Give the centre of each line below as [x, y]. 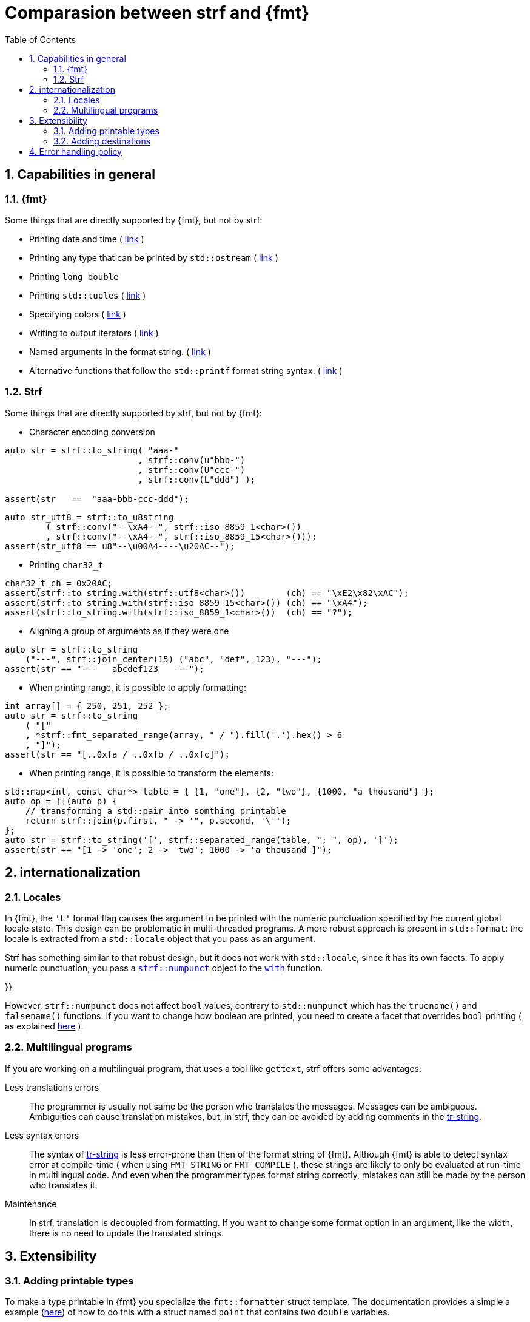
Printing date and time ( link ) [87, 239]
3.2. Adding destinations [102, 141]
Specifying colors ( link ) [78, 314]
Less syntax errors [42, 1135]
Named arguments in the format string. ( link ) [120, 351]
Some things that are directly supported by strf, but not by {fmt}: [133, 413]
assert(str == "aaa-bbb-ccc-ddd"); [97, 499]
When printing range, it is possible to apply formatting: [138, 687]
